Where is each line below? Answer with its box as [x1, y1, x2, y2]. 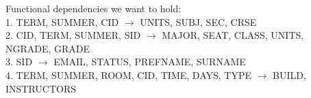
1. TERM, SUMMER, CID [5, 14, 119, 29]
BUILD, [273, 67, 306, 82]
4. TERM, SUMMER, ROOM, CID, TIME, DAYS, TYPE [5, 67, 251, 82]
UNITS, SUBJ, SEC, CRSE [140, 14, 257, 29]
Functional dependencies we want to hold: [5, 1, 182, 15]
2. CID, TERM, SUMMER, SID [5, 28, 141, 42]
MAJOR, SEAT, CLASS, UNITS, [162, 28, 304, 42]
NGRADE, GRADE [5, 41, 90, 55]
